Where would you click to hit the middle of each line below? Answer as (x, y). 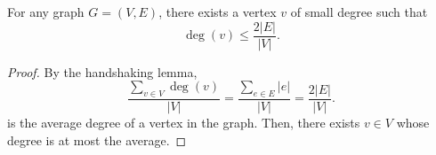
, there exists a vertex (218, 12)
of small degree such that (359, 12)
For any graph (46, 12)
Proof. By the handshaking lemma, (102, 71)
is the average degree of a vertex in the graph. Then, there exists (184, 123)
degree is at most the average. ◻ (97, 139)
